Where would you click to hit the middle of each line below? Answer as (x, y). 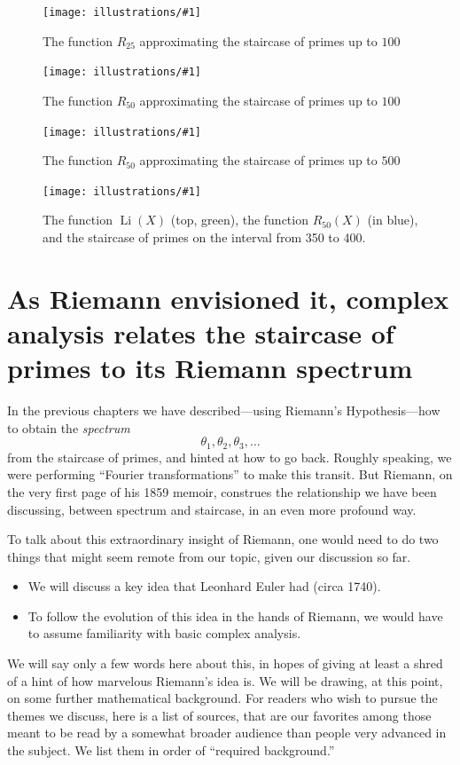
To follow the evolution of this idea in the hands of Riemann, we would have (235, 615)
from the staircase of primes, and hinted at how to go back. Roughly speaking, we (230, 457)
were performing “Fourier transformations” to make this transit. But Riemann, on (230, 474)
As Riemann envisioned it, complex (228, 298)
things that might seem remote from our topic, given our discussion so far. (209, 556)
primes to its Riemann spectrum (210, 368)
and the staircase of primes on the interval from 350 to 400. (204, 237)
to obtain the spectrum (69, 427)
